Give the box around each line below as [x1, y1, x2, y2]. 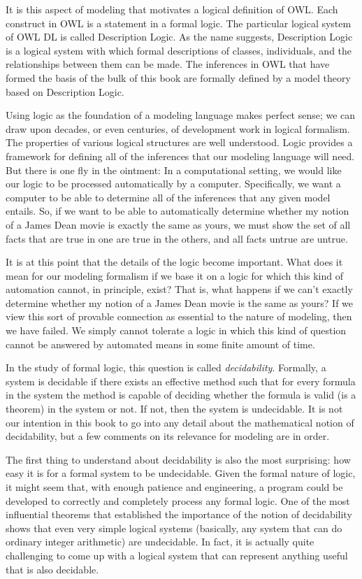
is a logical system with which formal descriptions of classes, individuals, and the [6, 43, 352, 57]
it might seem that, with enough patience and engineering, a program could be [6, 480, 343, 494]
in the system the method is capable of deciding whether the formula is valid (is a [6, 387, 356, 402]
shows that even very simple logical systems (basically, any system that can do [6, 520, 342, 535]
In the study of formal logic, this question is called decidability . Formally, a [6, 360, 326, 375]
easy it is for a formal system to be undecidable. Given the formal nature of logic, [6, 466, 356, 480]
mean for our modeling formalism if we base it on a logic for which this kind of [6, 268, 343, 283]
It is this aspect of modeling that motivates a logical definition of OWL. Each [6, 2, 338, 16]
